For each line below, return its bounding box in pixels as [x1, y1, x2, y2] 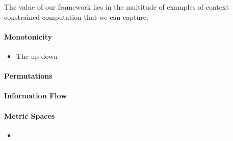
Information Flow [4, 90, 67, 101]
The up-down [16, 50, 58, 61]
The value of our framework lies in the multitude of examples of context [4, 2, 229, 12]
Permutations [4, 70, 53, 81]
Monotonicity [4, 31, 52, 42]
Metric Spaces [4, 110, 55, 121]
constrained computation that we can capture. [4, 11, 148, 22]
